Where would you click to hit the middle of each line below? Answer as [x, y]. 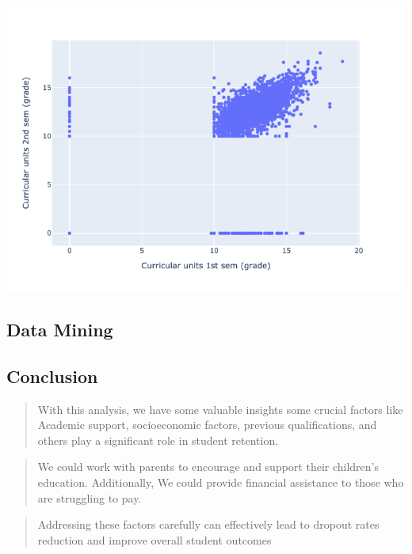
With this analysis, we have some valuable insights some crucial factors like [220, 409]
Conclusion [52, 376]
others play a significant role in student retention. [158, 440]
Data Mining [60, 329]
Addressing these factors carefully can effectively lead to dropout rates [208, 524]
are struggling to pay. [90, 497]
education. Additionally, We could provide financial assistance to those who [221, 482]
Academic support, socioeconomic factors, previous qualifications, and [207, 425]
